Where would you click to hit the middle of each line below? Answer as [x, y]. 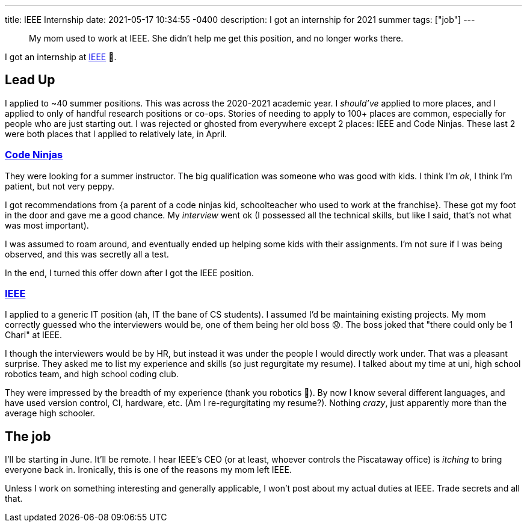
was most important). [47, 225]
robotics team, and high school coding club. [92, 374]
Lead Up [30, 80]
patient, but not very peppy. [60, 186]
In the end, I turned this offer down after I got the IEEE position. [129, 273]
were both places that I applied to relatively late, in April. [116, 134]
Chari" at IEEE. [34, 335]
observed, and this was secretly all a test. [87, 254]
